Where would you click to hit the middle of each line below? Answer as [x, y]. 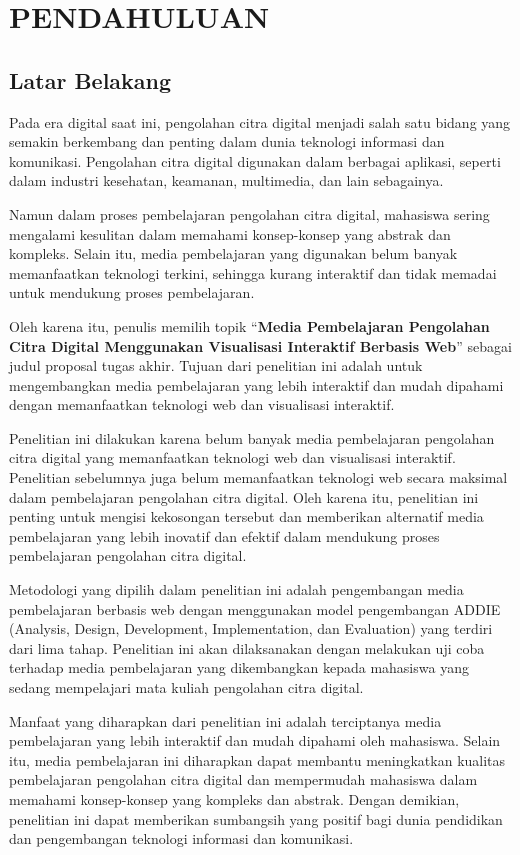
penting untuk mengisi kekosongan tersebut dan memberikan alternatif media [246, 516]
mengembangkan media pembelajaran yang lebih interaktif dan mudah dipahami [256, 384]
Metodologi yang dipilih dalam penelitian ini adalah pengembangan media [236, 589]
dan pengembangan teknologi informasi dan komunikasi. [181, 838]
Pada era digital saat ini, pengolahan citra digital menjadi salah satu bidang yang [260, 121]
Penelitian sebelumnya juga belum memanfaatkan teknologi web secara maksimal [258, 477]
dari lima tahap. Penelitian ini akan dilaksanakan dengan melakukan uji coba [247, 647]
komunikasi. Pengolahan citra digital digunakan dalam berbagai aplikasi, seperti [255, 160]
